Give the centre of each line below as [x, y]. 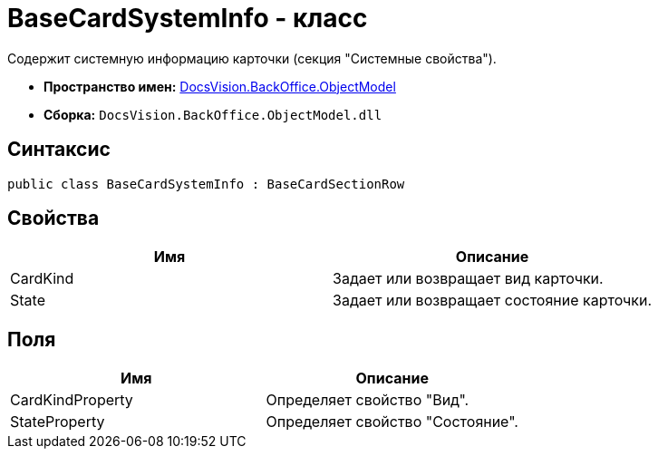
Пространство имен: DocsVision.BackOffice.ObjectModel [220, 86]
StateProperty [58, 422]
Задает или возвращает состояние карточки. [493, 301]
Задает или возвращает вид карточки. [468, 279]
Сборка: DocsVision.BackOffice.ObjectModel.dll [213, 114]
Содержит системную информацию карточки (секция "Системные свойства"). [252, 58]
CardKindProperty [72, 400]
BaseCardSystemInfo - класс [188, 18]
